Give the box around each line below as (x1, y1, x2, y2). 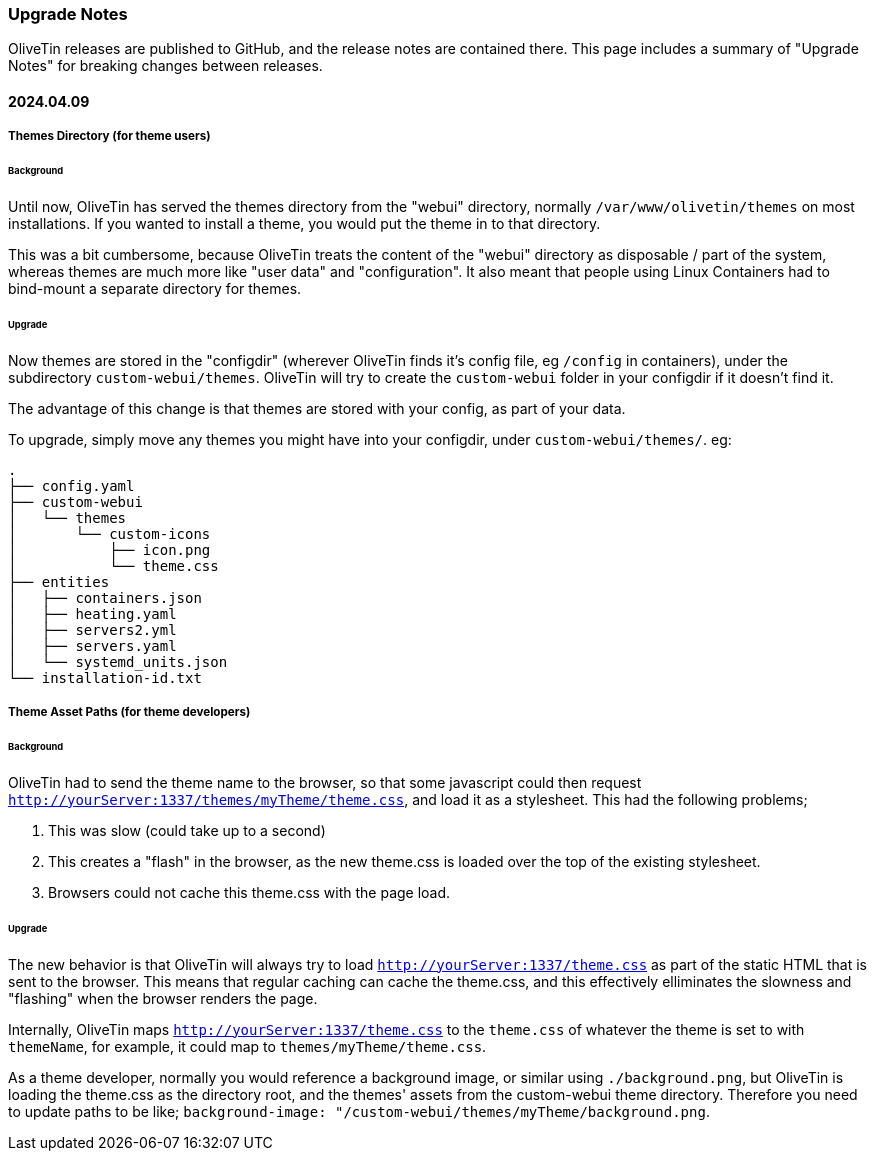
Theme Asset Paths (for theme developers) (8, 705, 251, 720)
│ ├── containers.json (8, 589, 202, 606)
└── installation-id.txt (8, 669, 202, 686)
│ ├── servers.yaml (8, 637, 177, 654)
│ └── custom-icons (8, 525, 211, 542)
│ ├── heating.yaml (8, 605, 177, 622)
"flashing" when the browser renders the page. (8, 989, 318, 1007)
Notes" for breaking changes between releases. (8, 57, 323, 75)
